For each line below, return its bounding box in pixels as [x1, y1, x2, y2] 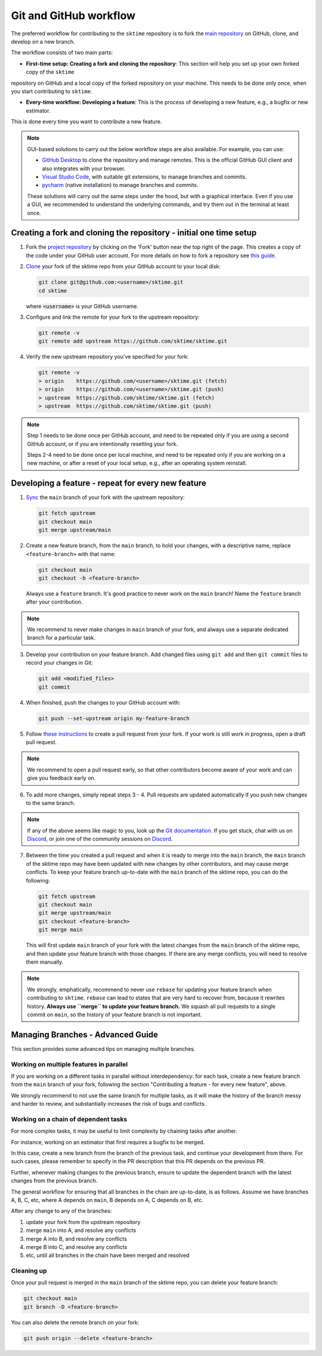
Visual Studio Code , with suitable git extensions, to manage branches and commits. [42, 173, 247, 180]
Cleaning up [11, 1266, 47, 1275]
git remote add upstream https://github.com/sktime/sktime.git [38, 338, 228, 345]
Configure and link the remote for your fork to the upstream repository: [26, 313, 200, 321]
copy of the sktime [26, 69, 75, 76]
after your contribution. [26, 598, 83, 605]
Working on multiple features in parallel [11, 1060, 128, 1068]
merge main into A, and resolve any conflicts [26, 1227, 137, 1234]
